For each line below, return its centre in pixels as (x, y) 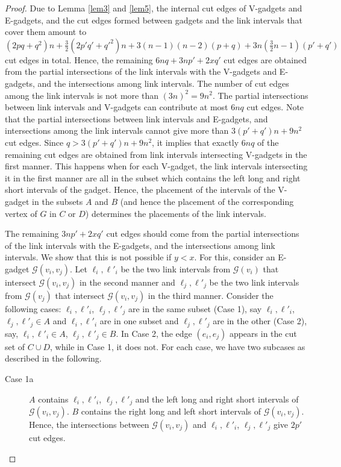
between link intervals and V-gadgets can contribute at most (117, 107)
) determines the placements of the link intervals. (176, 213)
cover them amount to (46, 32)
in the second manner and (127, 282)
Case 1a (19, 378)
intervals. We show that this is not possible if (88, 257)
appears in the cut (263, 333)
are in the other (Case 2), (260, 321)
